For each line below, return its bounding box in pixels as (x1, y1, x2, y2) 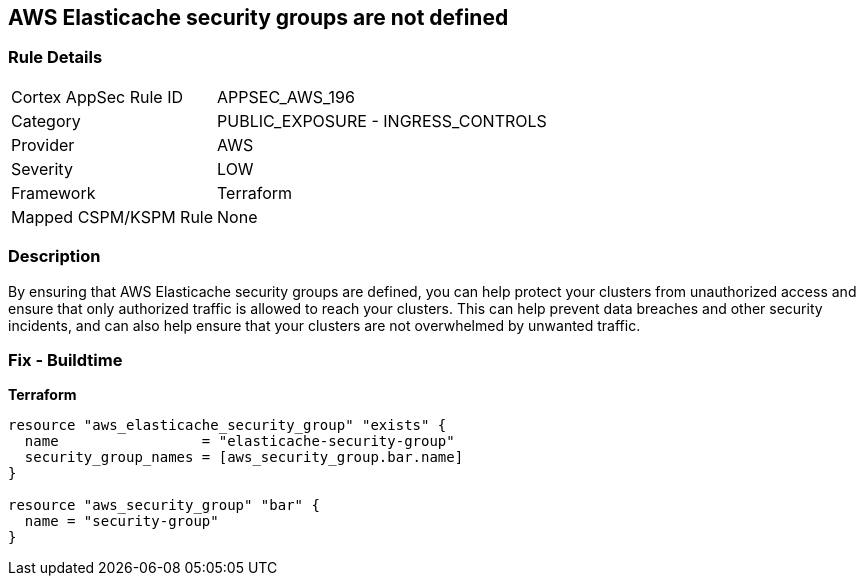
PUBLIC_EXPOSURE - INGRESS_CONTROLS (217, 110, 547, 131)
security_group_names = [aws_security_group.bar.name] (24, 449, 464, 466)
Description (8, 246, 101, 267)
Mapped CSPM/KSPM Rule (11, 206, 214, 227)
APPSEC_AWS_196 (217, 86, 355, 107)
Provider (11, 134, 75, 155)
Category (11, 110, 81, 131)
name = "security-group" (24, 513, 219, 530)
